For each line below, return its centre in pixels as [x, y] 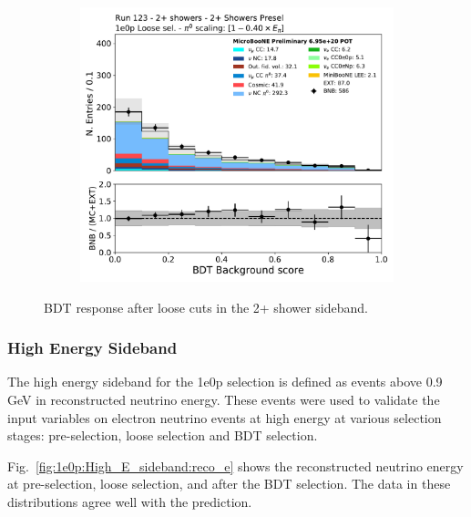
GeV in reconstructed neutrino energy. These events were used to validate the [224, 399]
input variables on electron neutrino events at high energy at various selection [225, 417]
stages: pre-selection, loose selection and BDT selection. [163, 435]
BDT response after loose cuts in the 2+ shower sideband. [206, 307]
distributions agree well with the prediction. [130, 501]
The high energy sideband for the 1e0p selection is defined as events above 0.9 [225, 382]
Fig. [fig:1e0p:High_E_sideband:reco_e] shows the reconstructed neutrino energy [235, 465]
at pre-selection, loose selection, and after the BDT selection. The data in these [229, 484]
